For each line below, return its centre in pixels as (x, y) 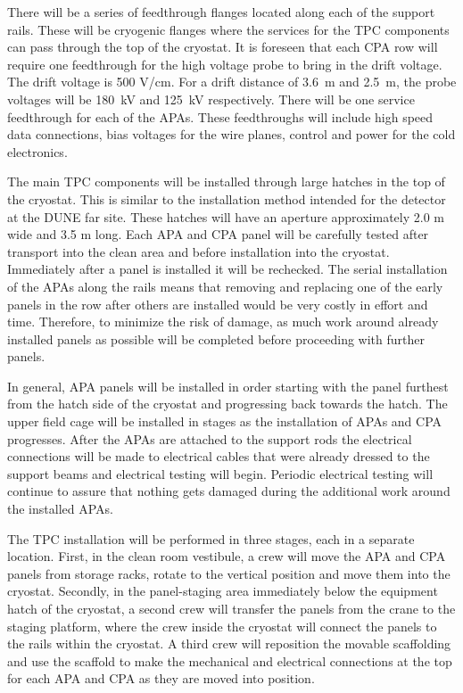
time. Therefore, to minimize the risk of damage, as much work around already (223, 322)
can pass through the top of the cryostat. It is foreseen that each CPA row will (223, 47)
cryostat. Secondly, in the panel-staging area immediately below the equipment (223, 591)
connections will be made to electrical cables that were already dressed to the (219, 456)
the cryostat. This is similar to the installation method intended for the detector (227, 198)
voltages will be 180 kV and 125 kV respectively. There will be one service (211, 99)
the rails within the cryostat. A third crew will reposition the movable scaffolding (229, 643)
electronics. (37, 151)
